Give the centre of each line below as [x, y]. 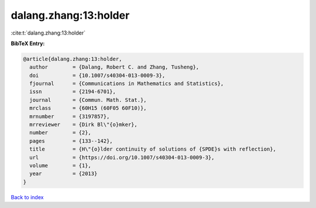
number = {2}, [61, 133]
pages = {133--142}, [71, 141]
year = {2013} [63, 174]
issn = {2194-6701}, [73, 92]
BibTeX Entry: [28, 43]
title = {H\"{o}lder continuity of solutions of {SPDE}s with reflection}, [153, 149]
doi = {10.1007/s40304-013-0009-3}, [97, 75]
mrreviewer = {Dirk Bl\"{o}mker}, [83, 125]
